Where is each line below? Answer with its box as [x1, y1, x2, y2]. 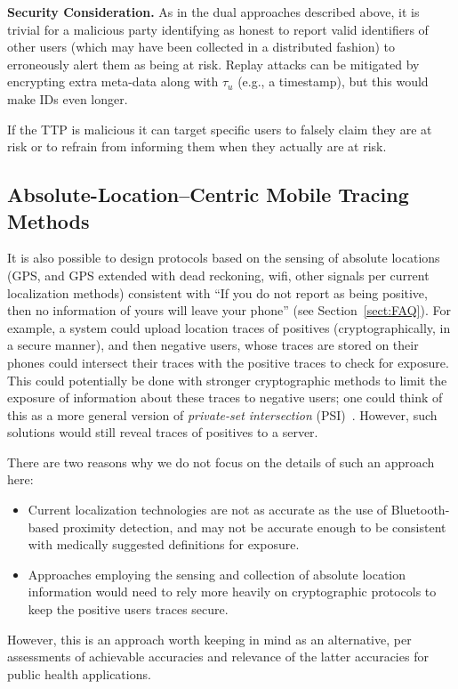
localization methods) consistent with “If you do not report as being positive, [7, 283, 428, 302]
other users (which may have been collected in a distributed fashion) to [7, 37, 395, 56]
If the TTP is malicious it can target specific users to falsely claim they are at [7, 119, 432, 138]
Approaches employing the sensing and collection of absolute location [28, 564, 406, 583]
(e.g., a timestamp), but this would [237, 72, 429, 91]
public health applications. [7, 664, 151, 683]
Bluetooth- [390, 500, 450, 519]
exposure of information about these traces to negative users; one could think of [7, 388, 443, 407]
